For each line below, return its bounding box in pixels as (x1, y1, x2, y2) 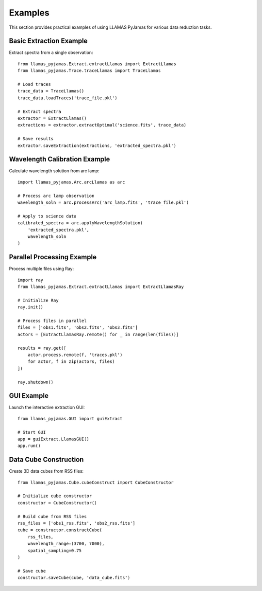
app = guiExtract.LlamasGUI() (17, 436, 90, 442)
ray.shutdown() (17, 379, 54, 385)
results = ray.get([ (17, 345, 66, 351)
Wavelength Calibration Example (9, 155, 110, 163)
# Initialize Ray (17, 297, 59, 303)
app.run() (17, 443, 41, 448)
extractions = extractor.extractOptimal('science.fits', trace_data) (17, 122, 187, 128)
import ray (17, 277, 44, 283)
